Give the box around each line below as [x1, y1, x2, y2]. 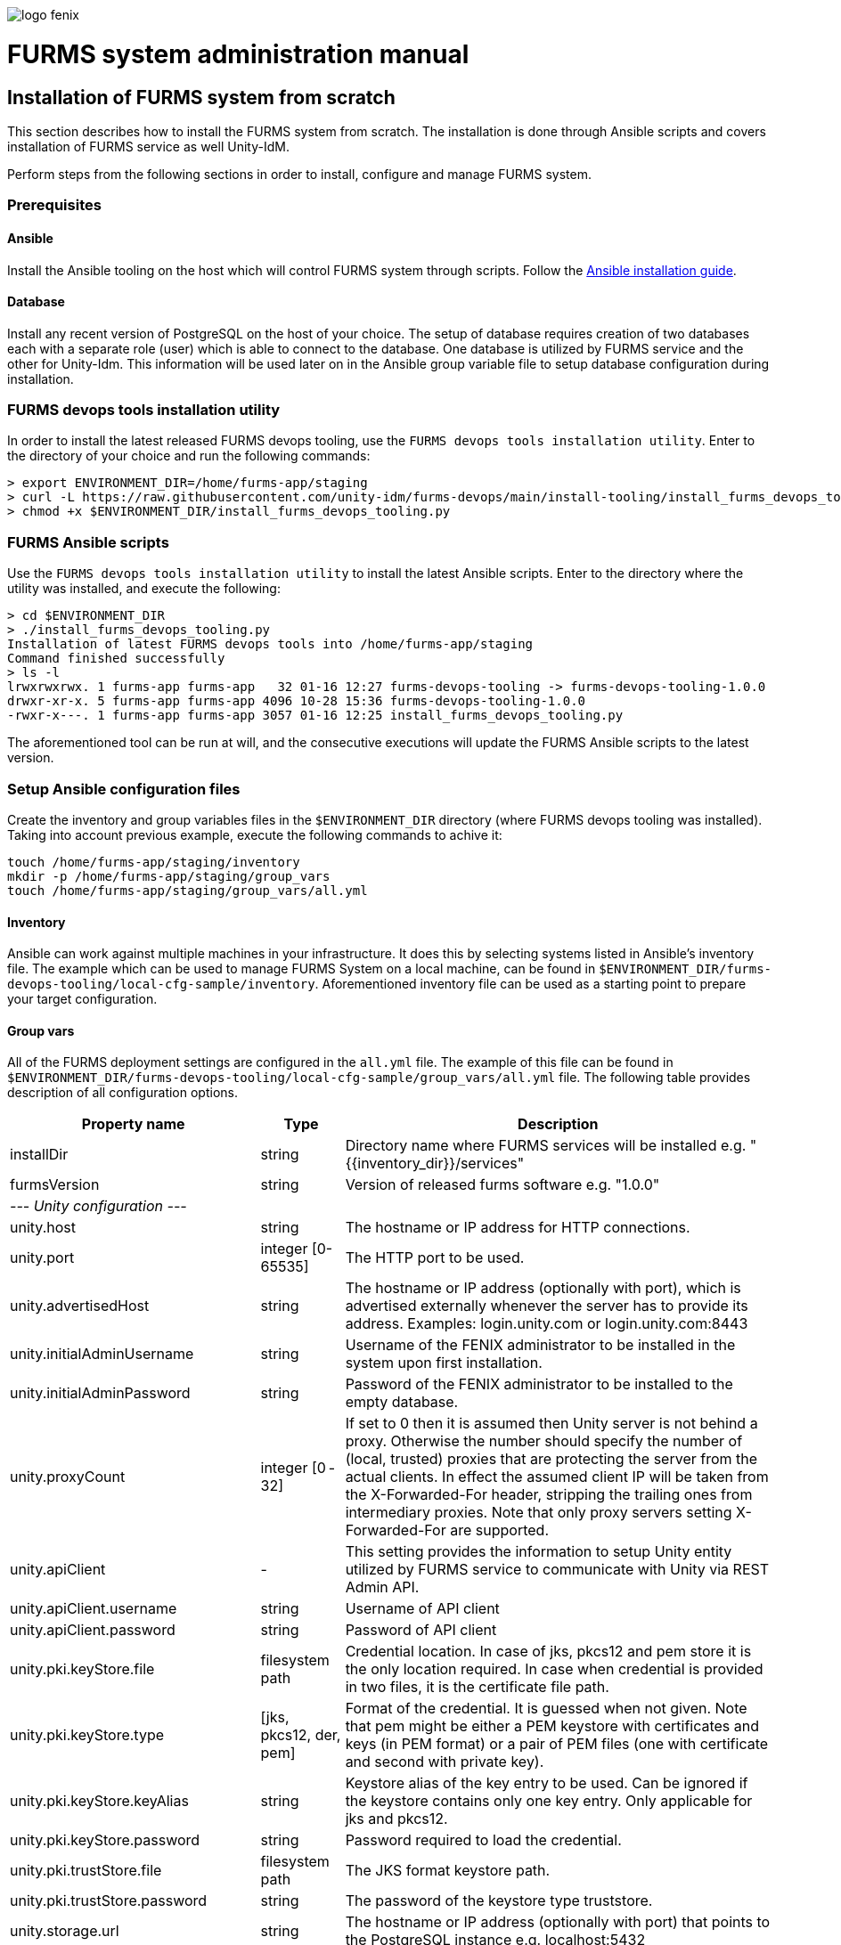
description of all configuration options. [7, 1085, 238, 1101]
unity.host [10, 1218, 76, 1237]
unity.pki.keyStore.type [10, 1726, 165, 1745]
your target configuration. [7, 991, 158, 1007]
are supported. [450, 1521, 549, 1540]
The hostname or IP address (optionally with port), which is [345, 1279, 741, 1298]
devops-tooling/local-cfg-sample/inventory [7, 977, 315, 992]
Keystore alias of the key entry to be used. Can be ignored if [345, 1774, 748, 1793]
